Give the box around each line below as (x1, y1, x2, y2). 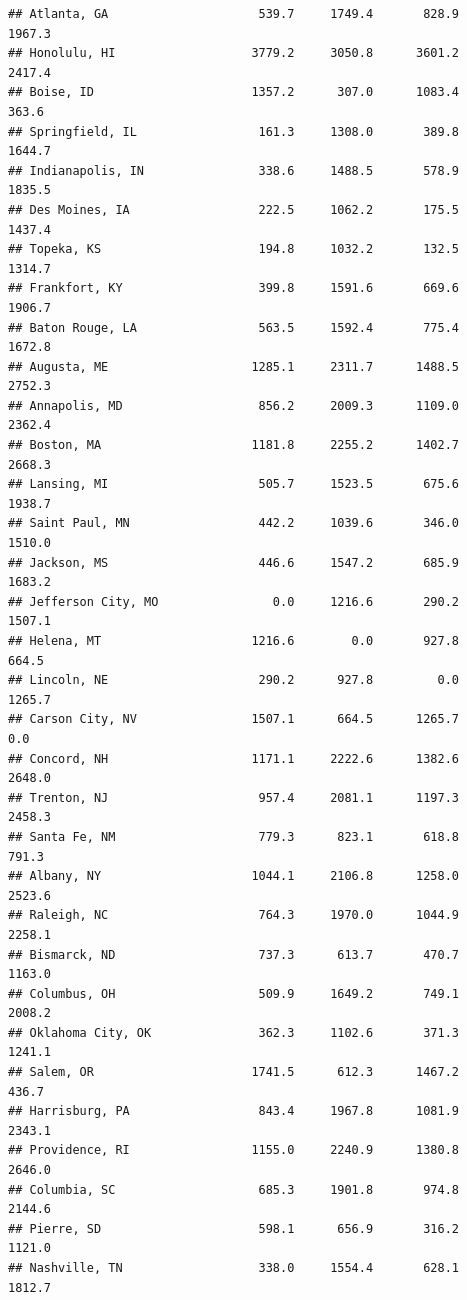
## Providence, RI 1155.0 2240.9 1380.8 (8, 1143, 460, 1158)
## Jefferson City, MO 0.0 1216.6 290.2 (8, 594, 460, 609)
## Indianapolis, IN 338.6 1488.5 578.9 (8, 163, 460, 178)
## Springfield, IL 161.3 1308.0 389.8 (8, 124, 460, 139)
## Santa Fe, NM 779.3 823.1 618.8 (8, 829, 460, 844)
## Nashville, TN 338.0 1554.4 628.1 (8, 1261, 460, 1275)
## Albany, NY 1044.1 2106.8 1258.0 (8, 869, 460, 884)
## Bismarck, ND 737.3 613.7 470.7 (8, 947, 460, 962)
